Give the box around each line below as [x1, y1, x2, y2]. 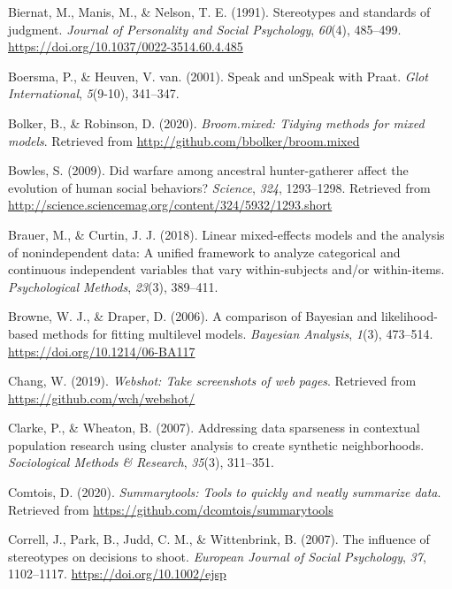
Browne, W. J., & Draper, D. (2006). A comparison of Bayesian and [8, 307, 378, 325]
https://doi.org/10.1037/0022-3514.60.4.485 [8, 37, 243, 56]
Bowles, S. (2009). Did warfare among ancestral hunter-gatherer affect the [8, 161, 409, 180]
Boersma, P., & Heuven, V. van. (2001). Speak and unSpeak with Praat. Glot [8, 66, 429, 85]
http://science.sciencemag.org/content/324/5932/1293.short [8, 195, 333, 214]
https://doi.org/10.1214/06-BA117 [8, 341, 195, 360]
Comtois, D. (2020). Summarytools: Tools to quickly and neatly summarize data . [8, 483, 441, 501]
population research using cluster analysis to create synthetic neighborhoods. [8, 435, 425, 454]
